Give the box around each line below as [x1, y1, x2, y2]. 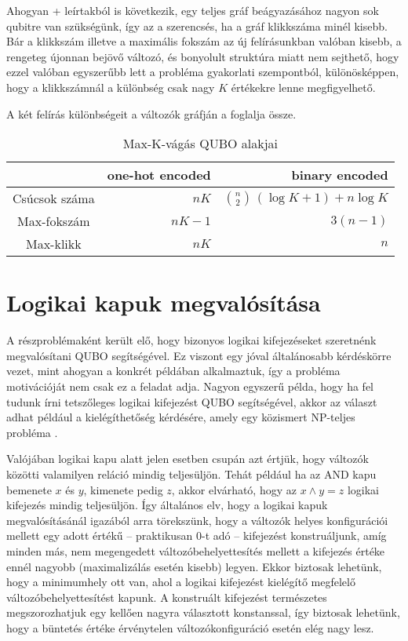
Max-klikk [25, 235, 82, 253]
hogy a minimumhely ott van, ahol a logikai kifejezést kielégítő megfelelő [6, 574, 355, 590]
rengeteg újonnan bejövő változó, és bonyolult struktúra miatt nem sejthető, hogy [6, 48, 399, 64]
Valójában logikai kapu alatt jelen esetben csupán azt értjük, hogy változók [6, 450, 369, 467]
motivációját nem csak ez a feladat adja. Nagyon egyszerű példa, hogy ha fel [6, 378, 374, 395]
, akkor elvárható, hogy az [171, 481, 297, 497]
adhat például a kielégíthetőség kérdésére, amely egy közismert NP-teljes [6, 409, 355, 425]
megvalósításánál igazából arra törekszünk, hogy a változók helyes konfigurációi [6, 512, 388, 528]
